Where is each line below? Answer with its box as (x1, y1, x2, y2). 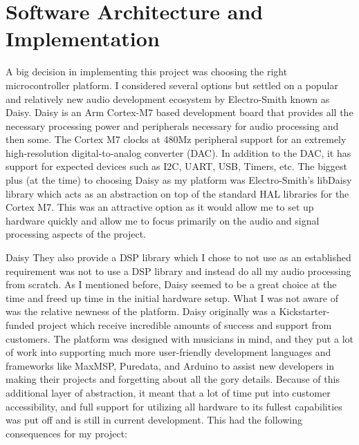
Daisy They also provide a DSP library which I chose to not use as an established (6, 250, 351, 265)
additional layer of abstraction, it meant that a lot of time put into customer (6, 385, 331, 399)
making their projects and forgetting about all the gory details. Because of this (6, 372, 340, 386)
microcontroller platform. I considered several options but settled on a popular (6, 77, 338, 92)
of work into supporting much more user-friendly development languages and (6, 345, 331, 359)
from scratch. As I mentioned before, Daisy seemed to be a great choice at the (6, 277, 337, 292)
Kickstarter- (279, 304, 330, 319)
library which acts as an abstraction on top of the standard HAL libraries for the (6, 186, 349, 200)
